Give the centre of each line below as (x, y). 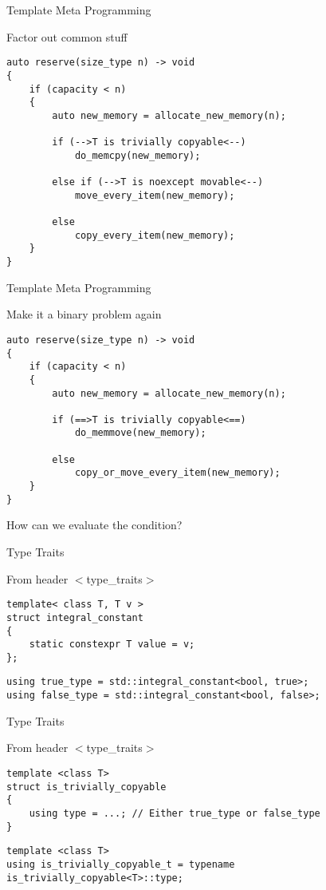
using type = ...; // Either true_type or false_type (175, 813)
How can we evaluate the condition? (94, 525)
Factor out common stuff (67, 36)
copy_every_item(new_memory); (155, 235)
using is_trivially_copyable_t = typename (121, 864)
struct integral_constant (75, 617)
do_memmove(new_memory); (140, 433)
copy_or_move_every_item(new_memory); (177, 473)
